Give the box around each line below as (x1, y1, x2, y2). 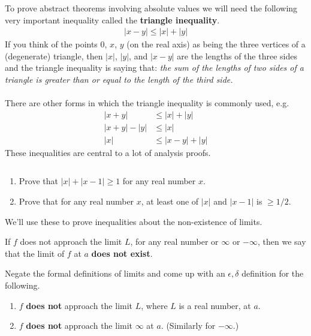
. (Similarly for (161, 319, 216, 332)
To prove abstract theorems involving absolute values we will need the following (5, 2, 298, 14)
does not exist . (91, 247, 153, 259)
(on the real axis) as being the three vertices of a (126, 38, 306, 50)
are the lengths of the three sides (177, 49, 297, 62)
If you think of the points (5, 38, 98, 50)
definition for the (241, 267, 304, 280)
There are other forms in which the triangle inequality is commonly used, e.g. (5, 97, 289, 109)
